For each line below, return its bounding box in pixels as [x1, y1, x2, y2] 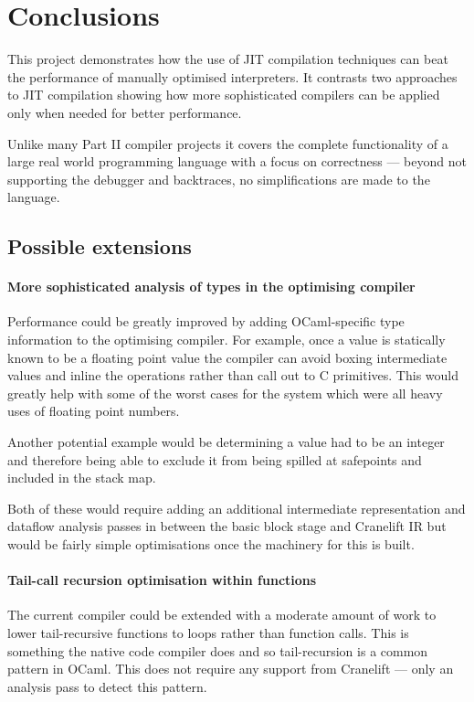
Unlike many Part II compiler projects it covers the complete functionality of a [7, 133, 448, 153]
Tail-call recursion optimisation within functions [7, 570, 317, 590]
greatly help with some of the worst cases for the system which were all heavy [7, 383, 443, 402]
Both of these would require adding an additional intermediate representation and [7, 498, 466, 517]
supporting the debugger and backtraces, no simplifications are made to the [7, 169, 430, 188]
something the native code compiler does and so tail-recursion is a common [7, 641, 428, 660]
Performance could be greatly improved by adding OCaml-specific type [7, 312, 405, 331]
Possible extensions [7, 232, 192, 261]
